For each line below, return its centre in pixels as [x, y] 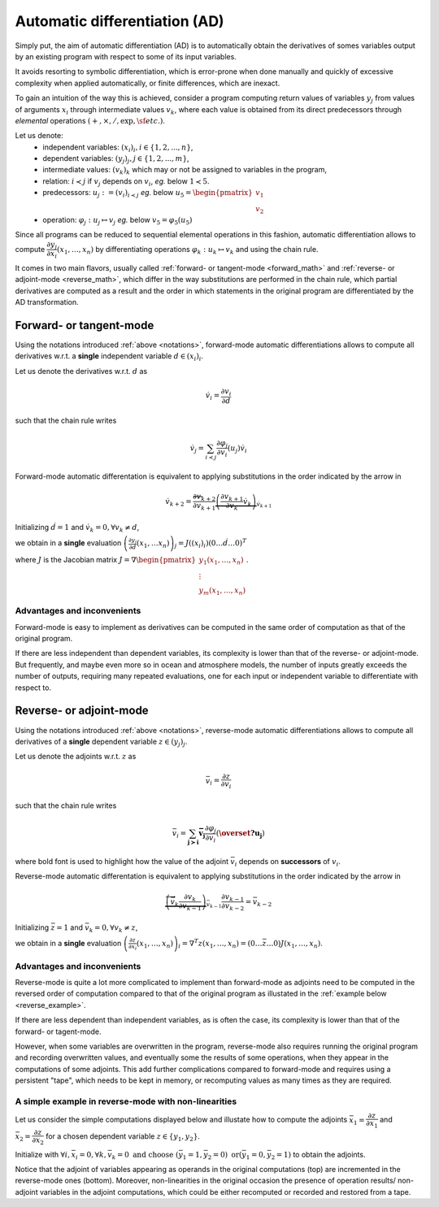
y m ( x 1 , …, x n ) [222, 591]
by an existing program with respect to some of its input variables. [126, 56]
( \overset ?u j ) [240, 834]
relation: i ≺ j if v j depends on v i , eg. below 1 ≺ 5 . [126, 182]
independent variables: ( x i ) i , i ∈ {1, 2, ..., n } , [118, 148]
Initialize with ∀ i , [43, 1154]
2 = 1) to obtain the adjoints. [318, 1155]
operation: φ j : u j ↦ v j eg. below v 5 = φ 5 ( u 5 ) [117, 221]
